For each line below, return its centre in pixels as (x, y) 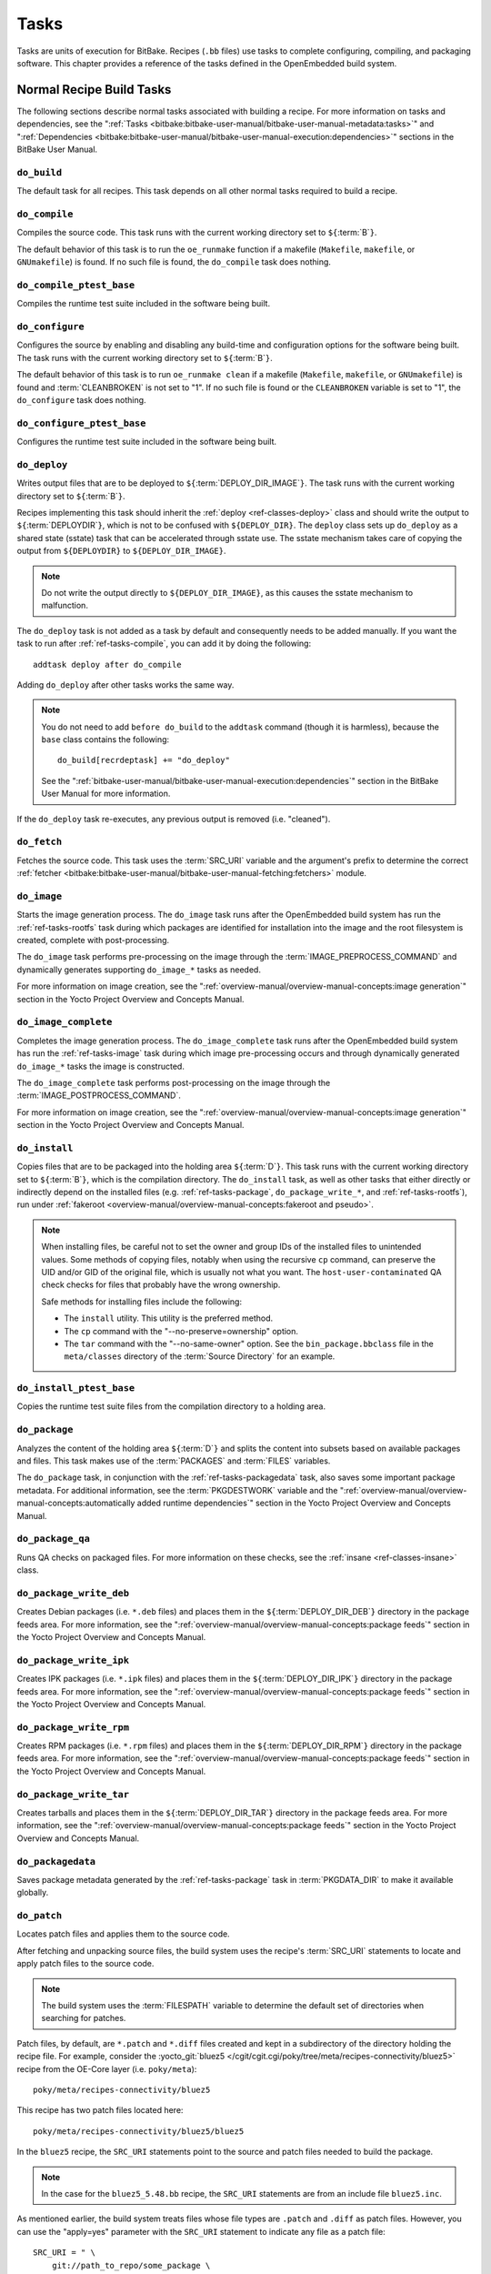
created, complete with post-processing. (93, 941)
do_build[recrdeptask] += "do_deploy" (144, 760)
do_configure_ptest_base (81, 423)
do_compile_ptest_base (76, 285)
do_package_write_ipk (73, 1660)
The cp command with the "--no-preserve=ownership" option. (181, 1331)
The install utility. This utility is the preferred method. (169, 1318)
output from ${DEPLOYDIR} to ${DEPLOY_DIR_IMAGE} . (121, 551)
